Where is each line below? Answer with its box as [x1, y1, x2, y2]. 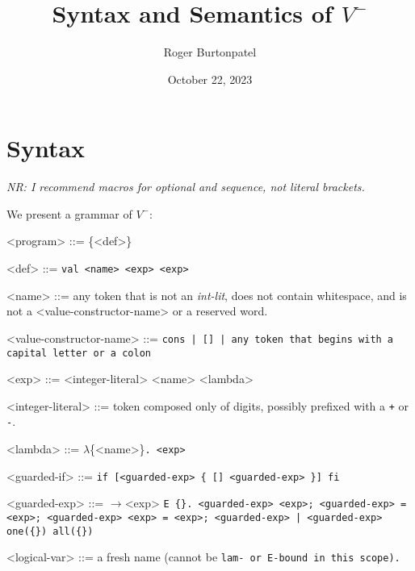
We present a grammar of [6, 205, 132, 222]
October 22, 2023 [167, 70, 253, 87]
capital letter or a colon [6, 347, 151, 359]
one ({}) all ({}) [6, 525, 94, 537]
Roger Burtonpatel [163, 44, 257, 60]
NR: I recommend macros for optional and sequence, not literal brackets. [6, 178, 365, 195]
